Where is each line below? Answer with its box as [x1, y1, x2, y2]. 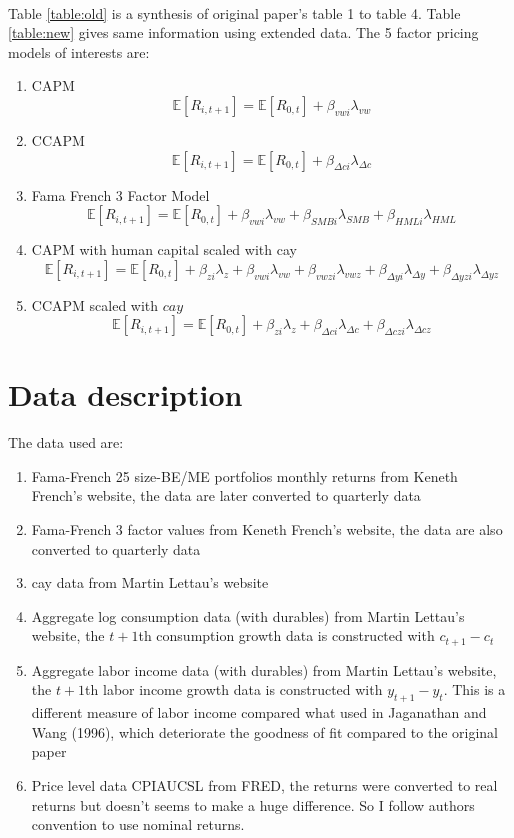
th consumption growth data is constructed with [138, 625, 435, 646]
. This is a [443, 679, 506, 700]
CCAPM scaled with [31, 294, 159, 315]
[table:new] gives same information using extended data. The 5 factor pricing [8, 22, 479, 43]
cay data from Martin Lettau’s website [31, 572, 269, 593]
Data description [8, 374, 243, 415]
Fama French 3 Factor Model [31, 184, 210, 205]
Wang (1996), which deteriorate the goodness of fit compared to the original [31, 721, 499, 742]
